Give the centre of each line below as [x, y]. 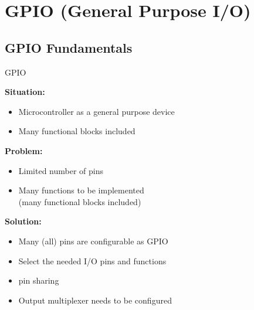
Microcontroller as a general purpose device [96, 111]
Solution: [23, 221]
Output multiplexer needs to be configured [95, 300]
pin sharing [39, 280]
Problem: [24, 150]
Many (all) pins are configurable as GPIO [93, 241]
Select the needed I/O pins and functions [92, 260]
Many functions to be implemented [81, 190]
